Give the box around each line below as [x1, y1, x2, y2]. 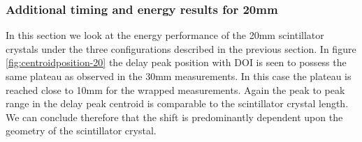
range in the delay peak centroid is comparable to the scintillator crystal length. [6, 96, 349, 111]
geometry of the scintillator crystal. [6, 123, 157, 138]
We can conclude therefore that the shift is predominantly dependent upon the [6, 109, 343, 124]
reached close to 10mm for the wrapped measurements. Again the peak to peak [6, 82, 345, 97]
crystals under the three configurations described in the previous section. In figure [6, 41, 356, 56]
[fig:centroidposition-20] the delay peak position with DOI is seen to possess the [6, 55, 347, 70]
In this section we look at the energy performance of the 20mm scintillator [6, 28, 324, 42]
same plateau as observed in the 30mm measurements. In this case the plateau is [6, 69, 352, 83]
